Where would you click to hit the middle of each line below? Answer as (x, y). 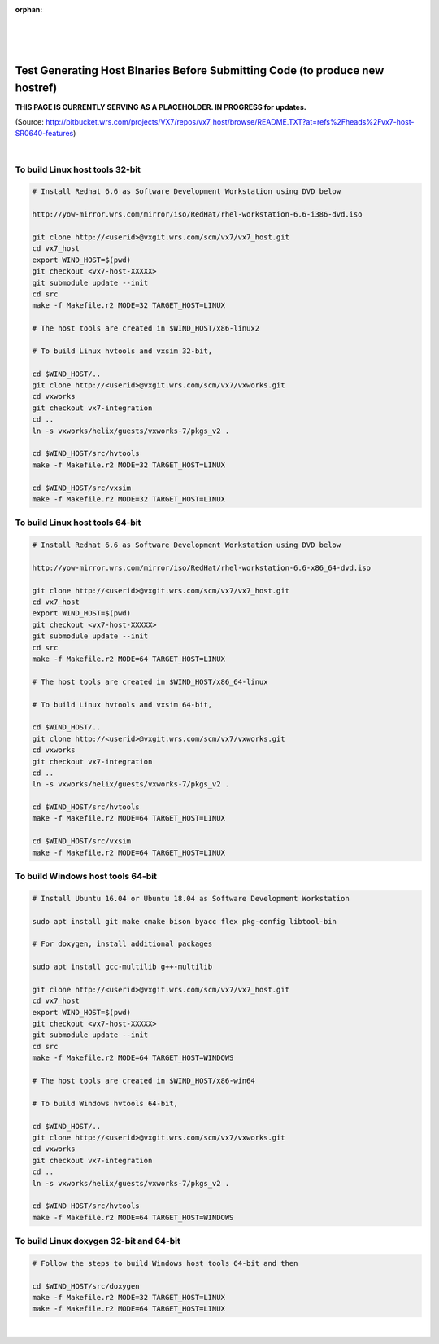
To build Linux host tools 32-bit (78, 169)
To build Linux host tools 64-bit (78, 523)
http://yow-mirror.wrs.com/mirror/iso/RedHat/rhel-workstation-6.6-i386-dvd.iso (197, 215)
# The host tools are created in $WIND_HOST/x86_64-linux (150, 681)
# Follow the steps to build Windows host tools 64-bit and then (165, 1263)
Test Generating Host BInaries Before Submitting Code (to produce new (200, 70)
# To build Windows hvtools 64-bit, (105, 1103)
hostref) (36, 88)
